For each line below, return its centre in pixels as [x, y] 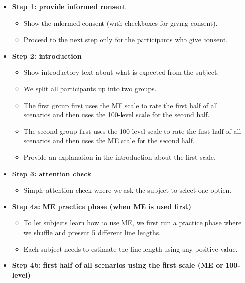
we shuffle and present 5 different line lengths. [92, 232]
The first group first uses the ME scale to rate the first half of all [121, 105]
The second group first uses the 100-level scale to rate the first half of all [132, 131]
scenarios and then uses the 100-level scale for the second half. [117, 115]
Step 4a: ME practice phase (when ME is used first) [102, 206]
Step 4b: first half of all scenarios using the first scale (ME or [117, 265]
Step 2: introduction [47, 55]
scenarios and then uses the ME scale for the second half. [109, 141]
